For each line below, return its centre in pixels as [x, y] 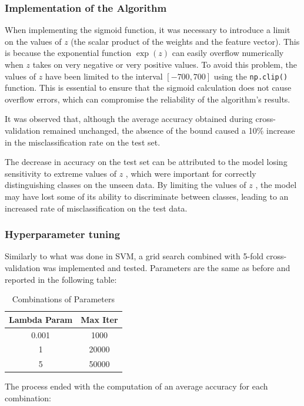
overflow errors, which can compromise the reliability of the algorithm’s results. [148, 99]
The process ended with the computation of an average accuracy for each [136, 386]
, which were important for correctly [191, 173]
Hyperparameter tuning [63, 234]
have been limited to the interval [104, 76]
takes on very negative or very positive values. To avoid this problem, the [165, 64]
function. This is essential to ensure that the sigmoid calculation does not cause [148, 88]
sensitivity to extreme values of [61, 173]
